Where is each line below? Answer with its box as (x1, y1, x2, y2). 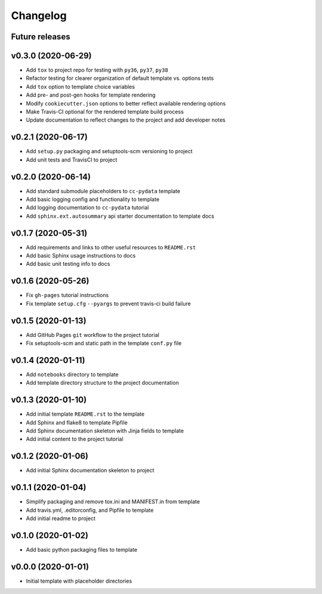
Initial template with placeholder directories (26, 577, 132, 584)
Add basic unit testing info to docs (26, 260, 110, 268)
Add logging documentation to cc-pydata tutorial (26, 204, 149, 211)
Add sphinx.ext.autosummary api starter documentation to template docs (26, 212, 215, 219)
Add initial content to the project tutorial (26, 435, 123, 443)
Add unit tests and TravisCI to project (26, 156, 117, 163)
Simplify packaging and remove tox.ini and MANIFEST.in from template (26, 498, 200, 505)
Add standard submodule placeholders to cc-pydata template (26, 187, 181, 194)
